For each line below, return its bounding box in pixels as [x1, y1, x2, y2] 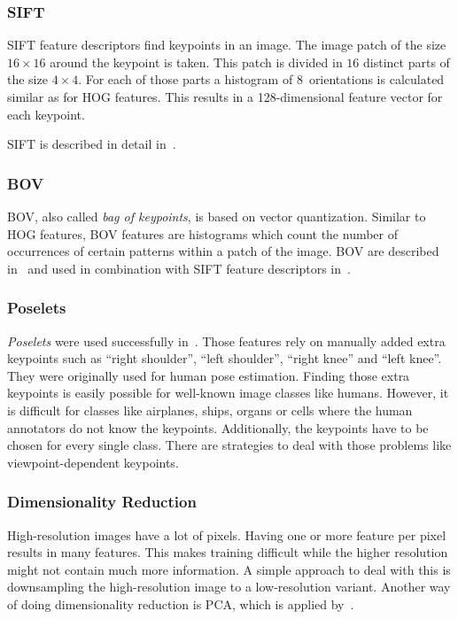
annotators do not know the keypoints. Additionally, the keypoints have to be [7, 418, 429, 437]
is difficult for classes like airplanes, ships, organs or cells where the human [7, 400, 413, 419]
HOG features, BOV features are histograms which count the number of [7, 224, 399, 243]
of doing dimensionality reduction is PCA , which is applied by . [7, 594, 354, 613]
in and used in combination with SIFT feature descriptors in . [7, 259, 351, 277]
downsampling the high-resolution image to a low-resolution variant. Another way [7, 577, 451, 596]
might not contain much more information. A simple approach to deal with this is [7, 560, 451, 578]
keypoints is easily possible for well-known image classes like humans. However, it [7, 383, 449, 402]
